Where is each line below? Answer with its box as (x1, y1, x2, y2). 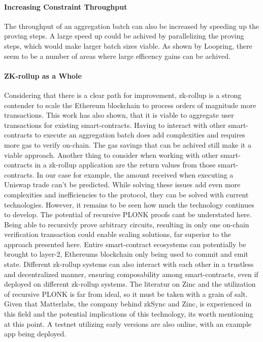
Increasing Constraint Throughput (4, 1, 127, 12)
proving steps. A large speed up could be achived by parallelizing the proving (4, 30, 244, 41)
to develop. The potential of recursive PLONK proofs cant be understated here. (4, 209, 252, 220)
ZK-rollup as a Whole (4, 70, 82, 81)
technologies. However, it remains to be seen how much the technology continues (4, 199, 254, 210)
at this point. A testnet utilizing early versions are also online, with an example (4, 318, 252, 329)
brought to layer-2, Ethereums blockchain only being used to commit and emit (4, 249, 248, 259)
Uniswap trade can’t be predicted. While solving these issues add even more (4, 179, 241, 190)
